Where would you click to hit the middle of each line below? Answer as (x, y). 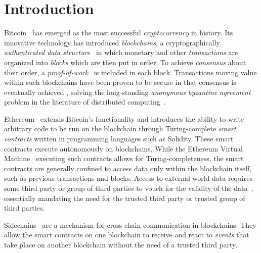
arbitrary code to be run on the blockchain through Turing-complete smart (120, 129)
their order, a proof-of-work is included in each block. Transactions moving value (130, 72)
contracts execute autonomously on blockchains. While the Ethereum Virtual (123, 148)
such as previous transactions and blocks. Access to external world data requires (128, 178)
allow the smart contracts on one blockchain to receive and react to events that (127, 235)
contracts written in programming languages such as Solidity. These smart (119, 139)
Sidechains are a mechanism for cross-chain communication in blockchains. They (130, 224)
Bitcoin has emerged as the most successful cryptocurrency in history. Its (119, 33)
